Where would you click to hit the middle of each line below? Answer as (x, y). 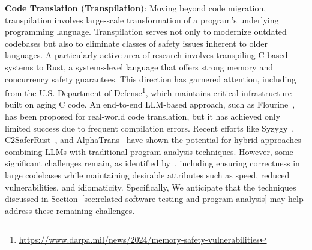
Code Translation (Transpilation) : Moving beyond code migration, (136, 8)
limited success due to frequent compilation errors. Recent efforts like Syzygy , (150, 128)
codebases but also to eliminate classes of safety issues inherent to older (136, 43)
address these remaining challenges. (70, 210)
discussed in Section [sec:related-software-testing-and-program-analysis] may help (154, 199)
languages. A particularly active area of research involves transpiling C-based (146, 55)
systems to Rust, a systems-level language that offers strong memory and (139, 66)
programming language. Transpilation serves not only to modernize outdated (146, 32)
